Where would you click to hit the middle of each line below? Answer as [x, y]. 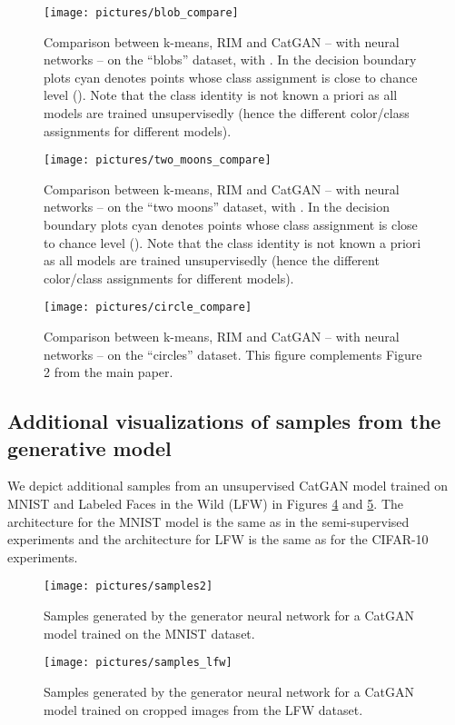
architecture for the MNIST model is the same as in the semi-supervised [208, 521]
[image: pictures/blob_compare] [141, 13]
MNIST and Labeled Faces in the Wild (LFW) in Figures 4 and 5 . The [205, 504]
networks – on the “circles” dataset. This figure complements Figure [233, 354]
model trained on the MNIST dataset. [149, 633]
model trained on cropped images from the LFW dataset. [203, 709]
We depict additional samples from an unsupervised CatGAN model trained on [228, 486]
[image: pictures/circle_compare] [148, 308]
